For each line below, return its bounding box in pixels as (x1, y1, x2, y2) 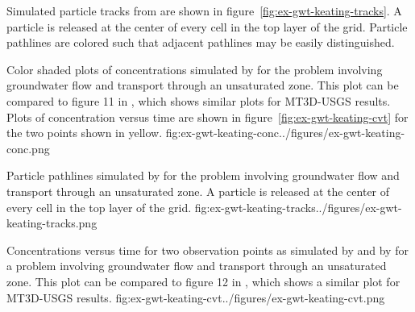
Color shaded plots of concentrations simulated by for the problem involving (6, 60, 383, 77)
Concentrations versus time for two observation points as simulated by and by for (6, 241, 409, 258)
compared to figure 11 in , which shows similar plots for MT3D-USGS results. (6, 92, 391, 109)
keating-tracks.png (6, 214, 98, 231)
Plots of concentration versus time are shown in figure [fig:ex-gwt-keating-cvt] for (6, 108, 409, 125)
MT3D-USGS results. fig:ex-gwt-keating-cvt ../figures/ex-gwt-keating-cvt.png (6, 289, 385, 306)
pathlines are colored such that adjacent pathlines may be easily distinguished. (6, 34, 395, 51)
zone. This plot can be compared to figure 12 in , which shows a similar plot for (6, 272, 400, 289)
